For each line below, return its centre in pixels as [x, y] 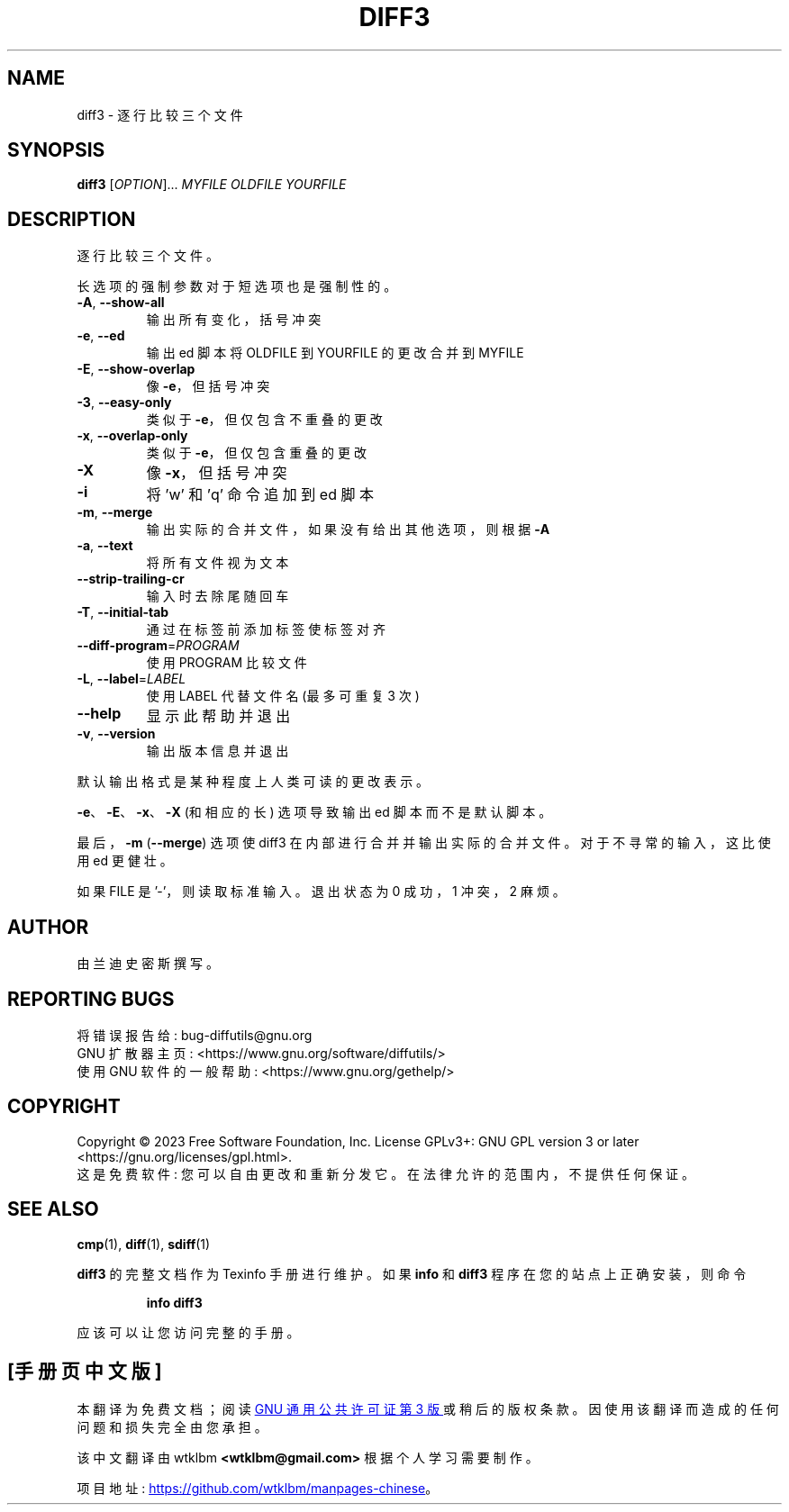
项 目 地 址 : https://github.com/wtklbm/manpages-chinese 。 [258, 1488]
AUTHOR [48, 927]
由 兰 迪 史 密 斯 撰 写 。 [148, 964]
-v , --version [116, 734]
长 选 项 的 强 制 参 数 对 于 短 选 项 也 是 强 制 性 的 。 [237, 286]
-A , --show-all [121, 303]
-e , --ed [101, 336]
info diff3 [174, 1302]
